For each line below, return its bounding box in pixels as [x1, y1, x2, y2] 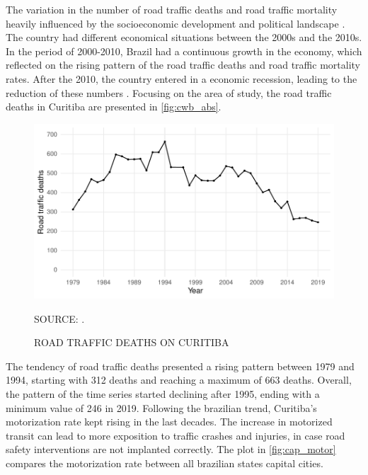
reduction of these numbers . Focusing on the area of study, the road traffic [6, 85, 332, 100]
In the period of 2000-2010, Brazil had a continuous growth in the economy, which [6, 43, 362, 58]
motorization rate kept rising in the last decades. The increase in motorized [6, 414, 333, 429]
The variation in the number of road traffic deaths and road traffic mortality [6, 2, 338, 16]
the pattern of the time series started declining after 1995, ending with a [6, 387, 320, 401]
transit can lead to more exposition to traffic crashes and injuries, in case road [6, 428, 345, 442]
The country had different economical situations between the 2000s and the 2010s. [6, 30, 362, 45]
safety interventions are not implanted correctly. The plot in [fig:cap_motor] [6, 442, 336, 457]
